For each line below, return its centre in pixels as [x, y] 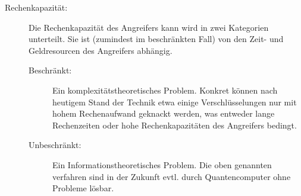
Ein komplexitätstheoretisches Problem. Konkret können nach [165, 90]
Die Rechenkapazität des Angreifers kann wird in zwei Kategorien [149, 27]
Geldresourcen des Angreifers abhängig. [101, 50]
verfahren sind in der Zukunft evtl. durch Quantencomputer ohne [172, 176]
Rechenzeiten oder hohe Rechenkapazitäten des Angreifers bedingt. [175, 125]
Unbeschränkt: [55, 145]
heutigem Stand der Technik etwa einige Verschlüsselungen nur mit [175, 102]
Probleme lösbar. [83, 188]
